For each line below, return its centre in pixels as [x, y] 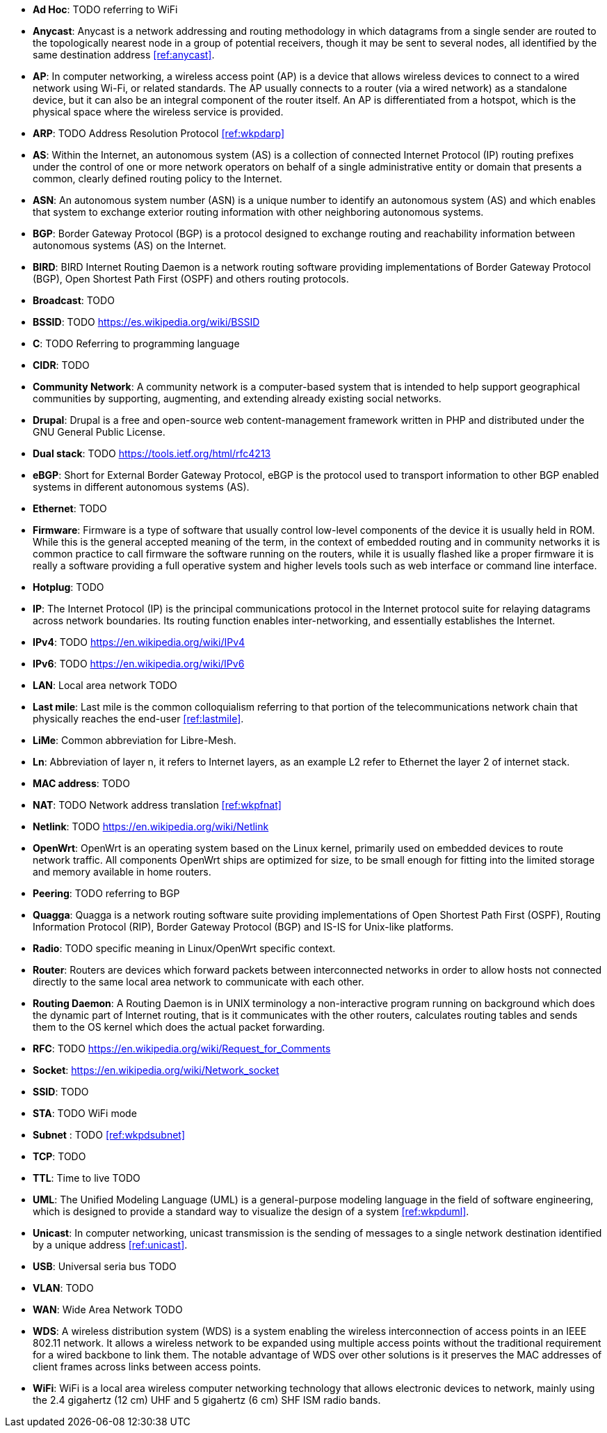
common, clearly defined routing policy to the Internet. [157, 179]
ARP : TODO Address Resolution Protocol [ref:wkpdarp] [159, 133]
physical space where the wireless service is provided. [158, 112]
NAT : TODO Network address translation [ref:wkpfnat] [157, 805]
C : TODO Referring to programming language [136, 343]
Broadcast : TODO [74, 300]
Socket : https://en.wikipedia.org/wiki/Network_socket [156, 1070]
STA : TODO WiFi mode [85, 1113]
